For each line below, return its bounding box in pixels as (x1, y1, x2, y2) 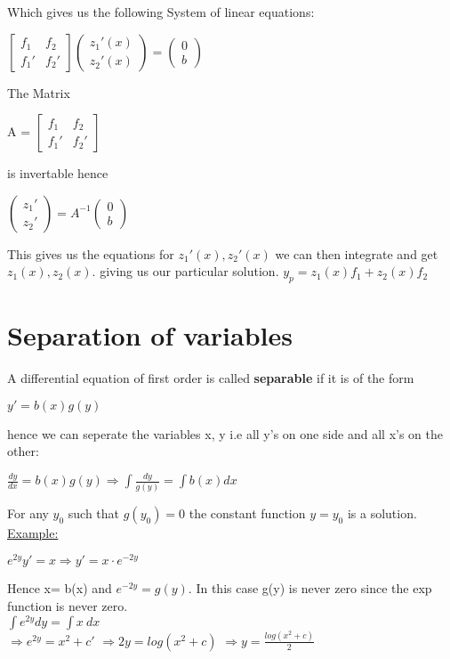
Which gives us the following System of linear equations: (7, 3, 315, 20)
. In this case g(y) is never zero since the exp (188, 579, 432, 598)
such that (68, 503, 120, 522)
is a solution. (347, 503, 417, 522)
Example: (7, 523, 59, 541)
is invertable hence (7, 164, 108, 183)
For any (7, 503, 49, 522)
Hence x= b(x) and (7, 579, 112, 598)
